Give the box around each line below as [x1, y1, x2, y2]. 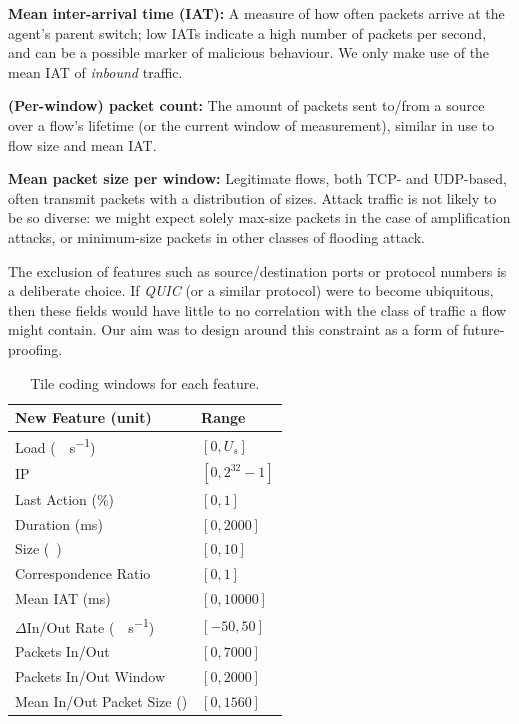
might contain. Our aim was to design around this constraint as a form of [8, 319, 459, 340]
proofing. [8, 338, 63, 359]
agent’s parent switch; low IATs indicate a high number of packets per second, [8, 22, 487, 43]
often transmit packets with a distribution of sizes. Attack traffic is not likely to [8, 187, 497, 208]
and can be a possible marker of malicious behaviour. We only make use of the [8, 42, 490, 63]
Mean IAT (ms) [15, 588, 111, 609]
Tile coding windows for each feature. [30, 372, 260, 393]
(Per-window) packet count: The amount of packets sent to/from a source [8, 95, 485, 116]
